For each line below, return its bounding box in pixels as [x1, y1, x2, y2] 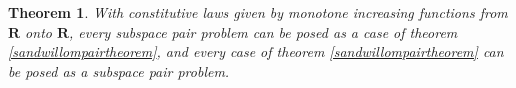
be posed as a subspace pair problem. [8, 60, 230, 81]
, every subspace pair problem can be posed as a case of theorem [69, 21, 458, 42]
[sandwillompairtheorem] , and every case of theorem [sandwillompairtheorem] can [8, 41, 504, 62]
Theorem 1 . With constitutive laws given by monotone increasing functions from [8, 2, 508, 22]
